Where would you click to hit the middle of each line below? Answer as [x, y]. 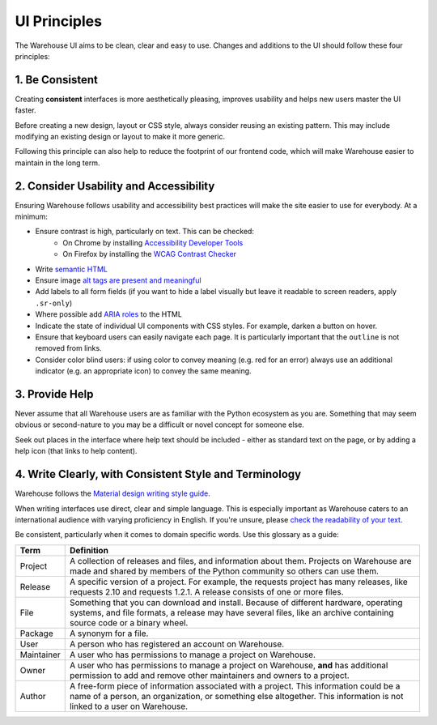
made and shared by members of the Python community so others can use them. [224, 571]
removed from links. [68, 348]
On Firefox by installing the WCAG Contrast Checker [150, 254]
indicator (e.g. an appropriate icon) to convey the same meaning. [143, 371]
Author [33, 696]
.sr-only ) [54, 303]
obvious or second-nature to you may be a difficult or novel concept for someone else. [160, 424]
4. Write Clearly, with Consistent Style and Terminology [158, 474]
